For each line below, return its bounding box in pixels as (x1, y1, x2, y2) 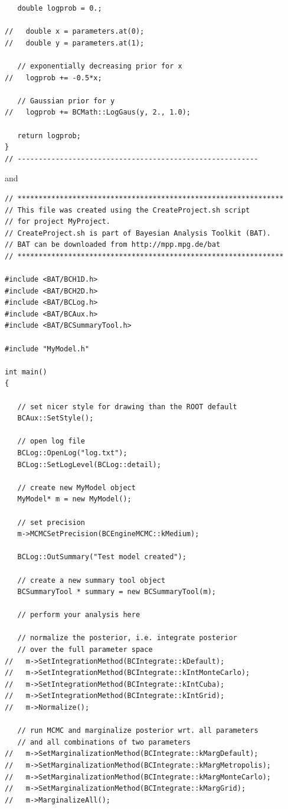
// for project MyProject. (5, 217, 110, 226)
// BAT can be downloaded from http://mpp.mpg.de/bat (5, 240, 221, 249)
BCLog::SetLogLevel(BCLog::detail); (17, 460, 161, 469)
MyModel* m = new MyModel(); (17, 495, 132, 504)
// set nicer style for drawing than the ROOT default (17, 402, 237, 411)
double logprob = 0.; (17, 4, 102, 12)
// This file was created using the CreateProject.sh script (5, 205, 250, 214)
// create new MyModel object (17, 483, 136, 492)
